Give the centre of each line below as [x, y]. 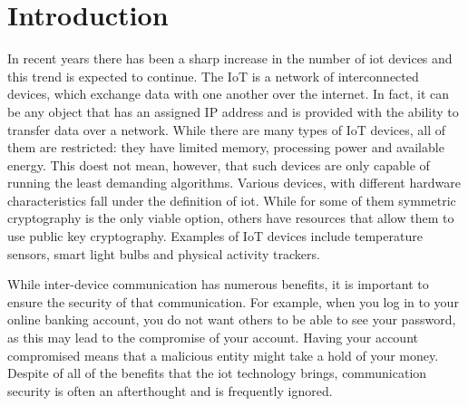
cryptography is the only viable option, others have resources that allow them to [231, 218]
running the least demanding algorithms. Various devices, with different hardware [234, 183]
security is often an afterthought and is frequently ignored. [170, 390]
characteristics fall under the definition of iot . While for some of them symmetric [232, 200]
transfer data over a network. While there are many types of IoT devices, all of [227, 129]
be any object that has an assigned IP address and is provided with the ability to [233, 111]
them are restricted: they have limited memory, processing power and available [226, 147]
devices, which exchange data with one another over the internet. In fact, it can [229, 94]
